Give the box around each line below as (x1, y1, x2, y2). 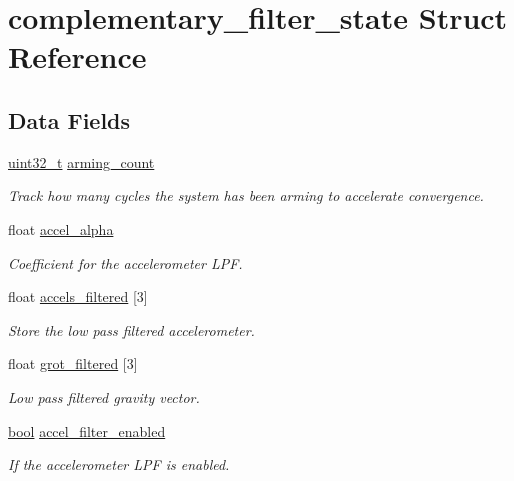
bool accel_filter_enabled (8, 420, 166, 441)
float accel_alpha (8, 218, 114, 239)
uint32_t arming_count (8, 151, 155, 172)
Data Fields (8, 104, 131, 135)
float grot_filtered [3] (8, 353, 138, 374)
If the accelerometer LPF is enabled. (8, 454, 230, 475)
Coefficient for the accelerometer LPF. (8, 252, 243, 273)
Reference (8, 36, 147, 77)
